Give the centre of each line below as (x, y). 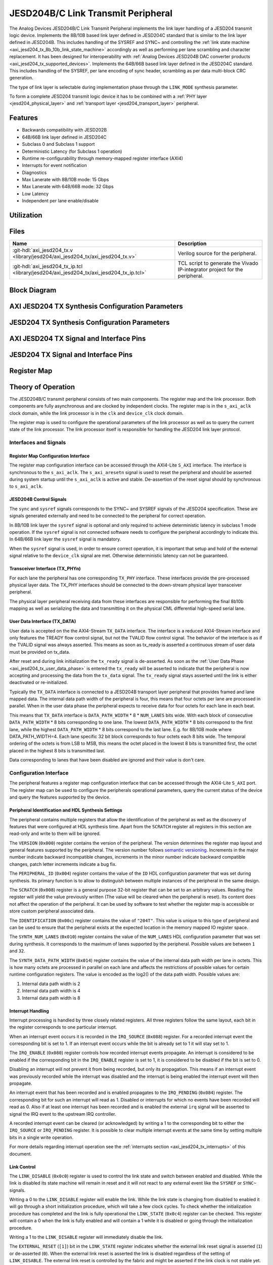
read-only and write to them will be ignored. (55, 834)
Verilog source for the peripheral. (217, 254)
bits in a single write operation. (41, 1137)
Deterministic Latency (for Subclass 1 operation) (72, 151)
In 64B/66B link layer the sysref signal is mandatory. (65, 539)
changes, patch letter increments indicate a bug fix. (63, 864)
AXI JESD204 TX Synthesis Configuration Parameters (96, 306)
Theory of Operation (42, 387)
